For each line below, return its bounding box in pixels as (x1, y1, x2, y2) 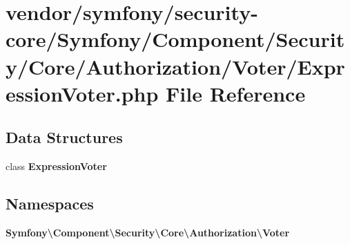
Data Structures (6, 126, 123, 148)
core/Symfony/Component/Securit (6, 25, 345, 53)
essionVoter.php (6, 79, 159, 107)
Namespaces (6, 193, 94, 214)
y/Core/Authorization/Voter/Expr (6, 52, 345, 80)
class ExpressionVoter (6, 159, 107, 173)
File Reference (166, 79, 306, 107)
